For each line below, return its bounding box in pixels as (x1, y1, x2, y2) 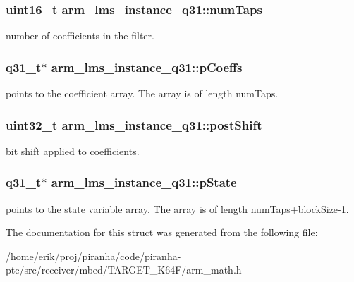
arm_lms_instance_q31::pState (51, 173, 237, 191)
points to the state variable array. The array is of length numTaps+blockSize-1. (6, 201, 349, 216)
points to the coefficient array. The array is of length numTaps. (6, 86, 279, 101)
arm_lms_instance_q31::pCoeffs (51, 58, 243, 75)
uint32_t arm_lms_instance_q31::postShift (6, 116, 262, 133)
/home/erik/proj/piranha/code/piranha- (6, 248, 181, 263)
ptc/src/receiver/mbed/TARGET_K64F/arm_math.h (6, 262, 242, 277)
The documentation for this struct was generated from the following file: (6, 225, 318, 240)
